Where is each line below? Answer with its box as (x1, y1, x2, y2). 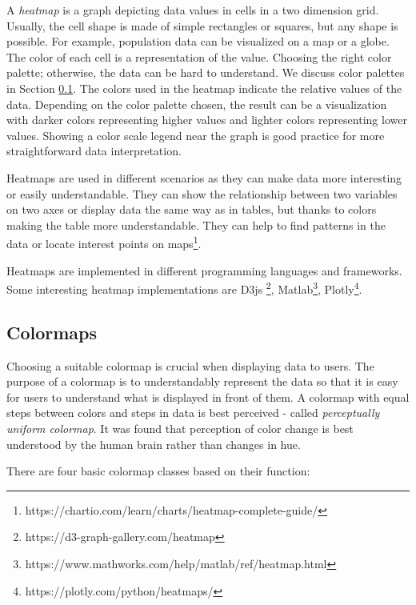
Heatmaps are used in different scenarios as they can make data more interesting (6, 169, 402, 186)
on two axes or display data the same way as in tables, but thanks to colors (6, 201, 377, 218)
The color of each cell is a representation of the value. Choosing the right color (6, 48, 392, 65)
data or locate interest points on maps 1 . (6, 233, 202, 251)
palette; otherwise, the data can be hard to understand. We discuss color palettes (6, 64, 405, 81)
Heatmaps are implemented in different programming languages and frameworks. (6, 262, 402, 278)
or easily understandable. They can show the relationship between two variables (6, 185, 398, 202)
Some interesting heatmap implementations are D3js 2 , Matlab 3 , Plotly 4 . (6, 278, 362, 297)
